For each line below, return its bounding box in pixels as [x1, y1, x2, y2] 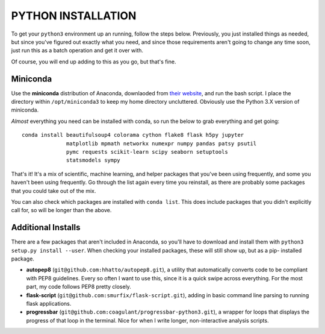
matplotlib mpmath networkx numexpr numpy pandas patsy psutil [66, 140, 257, 147]
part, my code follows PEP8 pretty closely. [26, 283, 132, 291]
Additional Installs [11, 222, 81, 233]
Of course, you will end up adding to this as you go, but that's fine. [11, 58, 176, 65]
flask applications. [26, 300, 72, 307]
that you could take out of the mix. [11, 187, 96, 194]
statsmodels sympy [66, 157, 120, 164]
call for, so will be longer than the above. [11, 207, 112, 214]
